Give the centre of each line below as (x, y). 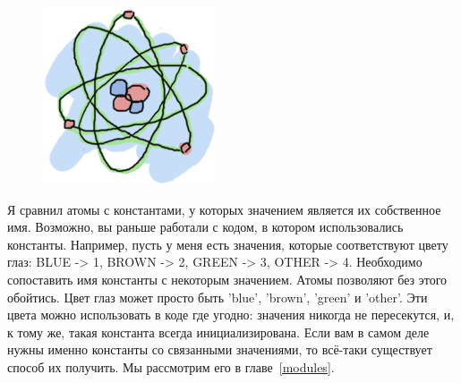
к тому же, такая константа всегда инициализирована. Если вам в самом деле (218, 332)
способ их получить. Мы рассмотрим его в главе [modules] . (171, 366)
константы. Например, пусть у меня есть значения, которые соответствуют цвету (228, 244)
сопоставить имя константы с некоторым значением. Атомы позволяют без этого (227, 279)
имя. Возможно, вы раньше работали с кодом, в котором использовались (205, 227)
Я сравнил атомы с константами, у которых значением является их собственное (224, 209)
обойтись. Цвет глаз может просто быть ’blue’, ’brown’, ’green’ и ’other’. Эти (218, 297)
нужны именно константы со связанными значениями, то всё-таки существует (220, 349)
